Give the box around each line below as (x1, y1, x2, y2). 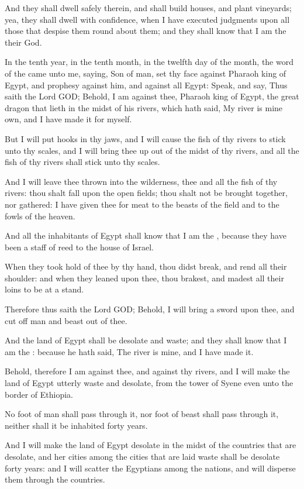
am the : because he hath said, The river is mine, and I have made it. (5, 345, 254, 357)
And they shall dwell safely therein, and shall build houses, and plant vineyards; (5, 2, 292, 13)
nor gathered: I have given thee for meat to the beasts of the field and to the (5, 198, 279, 210)
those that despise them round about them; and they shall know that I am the (5, 25, 286, 37)
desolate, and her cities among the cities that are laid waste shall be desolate (5, 450, 280, 462)
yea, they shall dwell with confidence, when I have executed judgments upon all (5, 13, 290, 25)
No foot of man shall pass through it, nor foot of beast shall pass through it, (5, 408, 279, 420)
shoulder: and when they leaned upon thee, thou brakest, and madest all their (5, 271, 284, 284)
